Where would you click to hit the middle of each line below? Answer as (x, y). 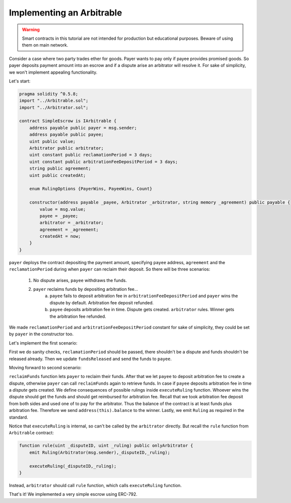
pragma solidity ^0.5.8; (49, 94)
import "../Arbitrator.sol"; (54, 107)
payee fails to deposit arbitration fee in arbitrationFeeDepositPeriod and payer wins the (144, 296)
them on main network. (45, 45)
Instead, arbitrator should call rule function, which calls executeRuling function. (95, 485)
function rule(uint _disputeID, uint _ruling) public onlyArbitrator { (106, 446)
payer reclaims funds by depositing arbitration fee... (86, 289)
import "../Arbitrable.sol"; (54, 101)
